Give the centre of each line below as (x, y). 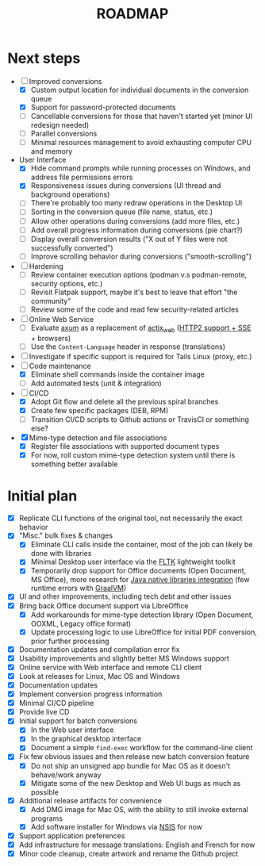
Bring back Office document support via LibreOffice (104, 605)
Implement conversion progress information (90, 694)
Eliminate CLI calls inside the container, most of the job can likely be (142, 545)
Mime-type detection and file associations (98, 438)
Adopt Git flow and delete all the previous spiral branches (125, 401)
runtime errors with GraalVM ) (79, 588)
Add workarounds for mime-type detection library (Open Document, (142, 615)
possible (44, 792)
